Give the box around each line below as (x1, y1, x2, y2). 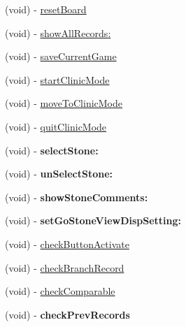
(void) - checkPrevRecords (5, 307, 130, 321)
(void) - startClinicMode (5, 72, 110, 87)
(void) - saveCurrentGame (5, 49, 117, 64)
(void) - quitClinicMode (5, 119, 107, 133)
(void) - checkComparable (5, 284, 115, 298)
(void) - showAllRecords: (5, 25, 111, 40)
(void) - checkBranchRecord (5, 260, 124, 275)
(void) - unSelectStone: (5, 166, 113, 181)
